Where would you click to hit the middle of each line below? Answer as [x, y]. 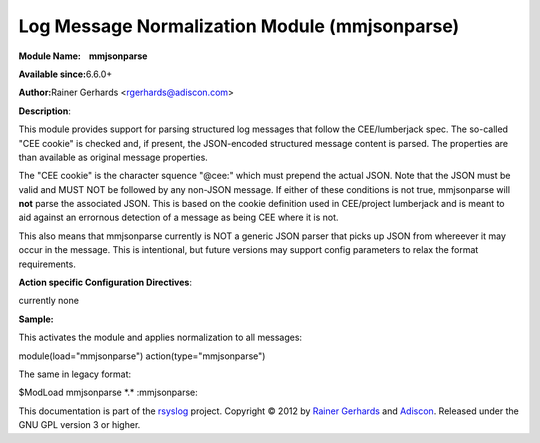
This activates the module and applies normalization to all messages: [160, 337]
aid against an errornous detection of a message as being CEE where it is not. [178, 217]
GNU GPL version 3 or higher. [79, 425]
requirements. [47, 264]
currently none [49, 301]
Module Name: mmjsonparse [83, 56]
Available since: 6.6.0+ [65, 74]
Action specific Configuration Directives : [105, 282]
